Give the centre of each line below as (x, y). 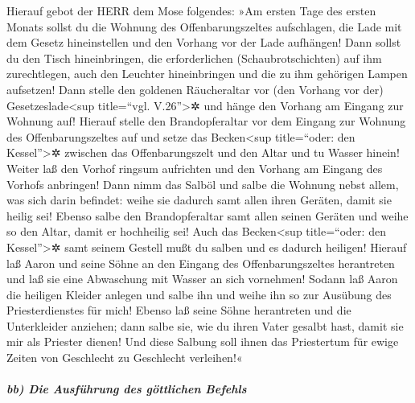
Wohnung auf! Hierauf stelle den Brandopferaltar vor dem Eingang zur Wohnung (206, 121)
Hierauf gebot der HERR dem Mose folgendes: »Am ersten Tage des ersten (191, 10)
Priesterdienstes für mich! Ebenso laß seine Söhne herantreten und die (179, 310)
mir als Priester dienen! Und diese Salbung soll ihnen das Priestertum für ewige (203, 341)
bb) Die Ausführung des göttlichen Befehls (127, 389)
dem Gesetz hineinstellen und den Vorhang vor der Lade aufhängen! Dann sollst (204, 42)
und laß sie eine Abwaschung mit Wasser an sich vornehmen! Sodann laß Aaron (202, 279)
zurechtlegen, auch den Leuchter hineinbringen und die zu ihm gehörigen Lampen (207, 74)
